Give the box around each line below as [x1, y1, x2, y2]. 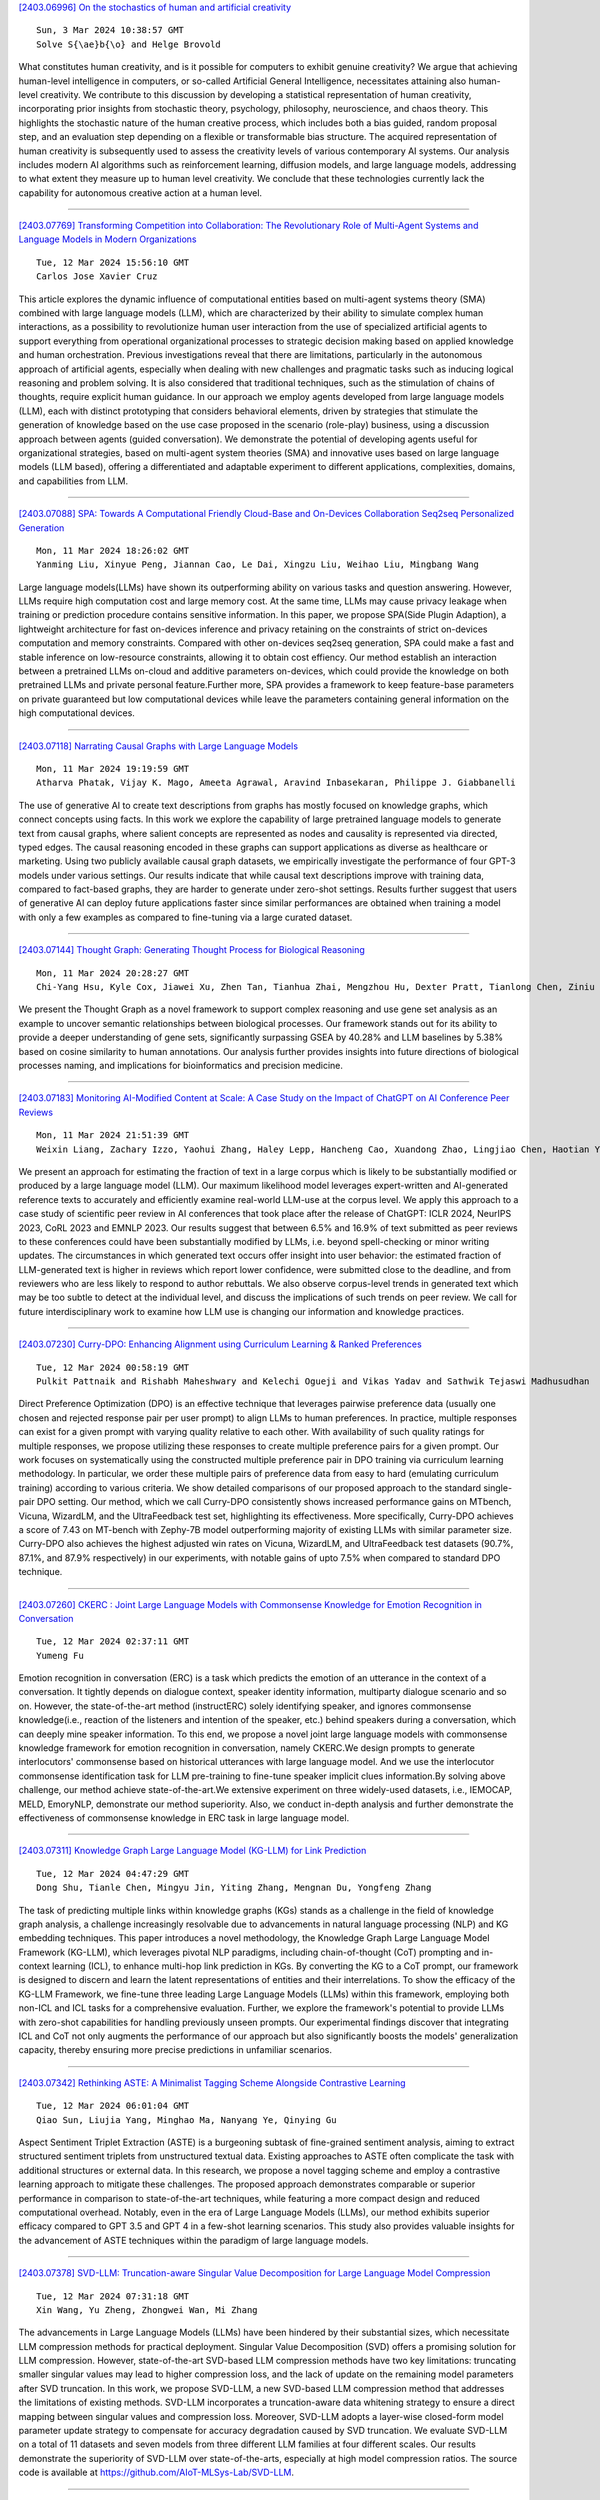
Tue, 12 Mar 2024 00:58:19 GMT [36, 1361, 190, 1373]
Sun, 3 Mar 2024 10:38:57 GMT [36, 25, 185, 36]
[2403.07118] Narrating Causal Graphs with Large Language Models [18, 740, 299, 752]
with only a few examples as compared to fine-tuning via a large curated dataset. [18, 911, 353, 923]
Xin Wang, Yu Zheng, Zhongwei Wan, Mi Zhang [36, 2304, 259, 2315]
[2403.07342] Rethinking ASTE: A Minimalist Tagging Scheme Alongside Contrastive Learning [18, 2076, 406, 2089]
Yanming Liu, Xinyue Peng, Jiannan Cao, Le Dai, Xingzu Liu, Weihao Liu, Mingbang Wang [36, 559, 480, 570]
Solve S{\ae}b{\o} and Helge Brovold [36, 38, 222, 50]
